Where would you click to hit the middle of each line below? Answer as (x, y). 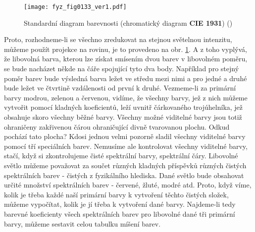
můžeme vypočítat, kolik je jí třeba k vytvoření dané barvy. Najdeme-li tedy (120, 204)
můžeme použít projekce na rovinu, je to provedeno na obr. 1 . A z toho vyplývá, (126, 49)
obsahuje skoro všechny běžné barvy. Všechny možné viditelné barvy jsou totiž (123, 117)
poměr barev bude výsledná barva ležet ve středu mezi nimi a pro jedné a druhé (126, 78)
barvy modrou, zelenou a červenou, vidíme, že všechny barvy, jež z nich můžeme (126, 97)
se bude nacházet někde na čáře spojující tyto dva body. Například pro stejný (122, 69)
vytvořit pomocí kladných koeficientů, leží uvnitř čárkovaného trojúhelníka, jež (124, 107)
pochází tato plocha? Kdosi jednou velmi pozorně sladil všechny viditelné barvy (125, 136)
